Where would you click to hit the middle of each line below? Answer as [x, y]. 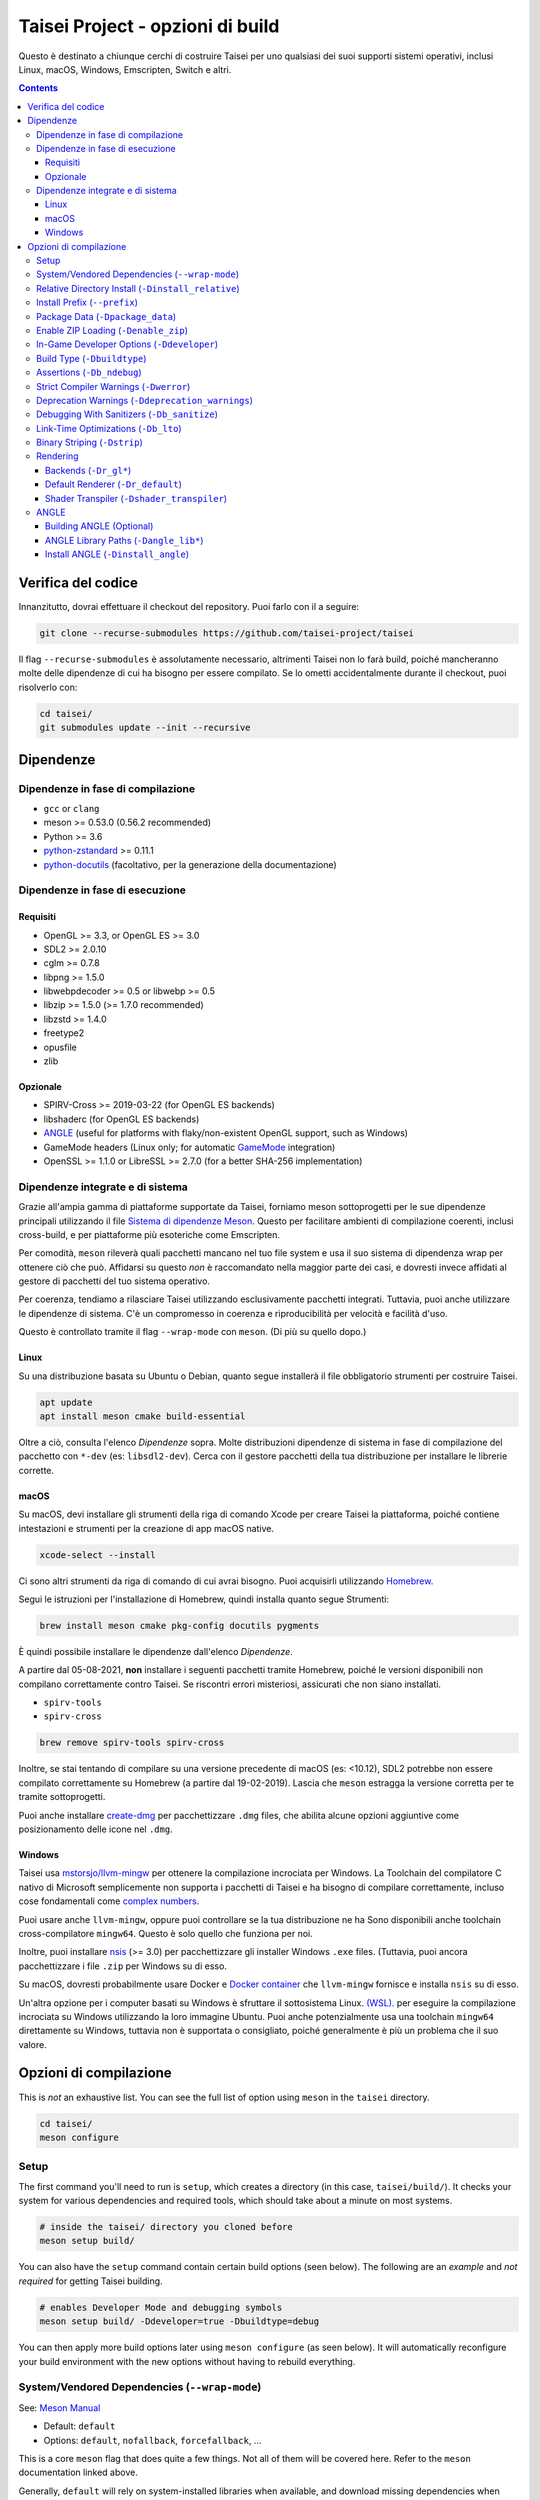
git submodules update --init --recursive [145, 728]
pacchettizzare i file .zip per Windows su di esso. [122, 1966]
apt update [66, 1402]
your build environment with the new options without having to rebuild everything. [187, 2361]
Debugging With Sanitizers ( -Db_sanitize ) [127, 414]
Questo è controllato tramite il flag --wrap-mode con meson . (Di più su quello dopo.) [192, 1332]
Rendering [57, 456]
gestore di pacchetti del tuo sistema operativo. [114, 1281]
